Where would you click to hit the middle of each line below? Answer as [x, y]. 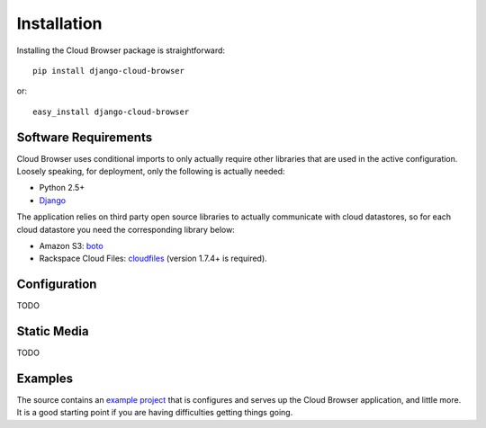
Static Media [53, 331]
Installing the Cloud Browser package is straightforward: [121, 50]
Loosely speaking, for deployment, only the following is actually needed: [151, 172]
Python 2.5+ [62, 188]
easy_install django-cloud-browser [111, 111]
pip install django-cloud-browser [108, 71]
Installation [59, 23]
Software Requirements [85, 137]
